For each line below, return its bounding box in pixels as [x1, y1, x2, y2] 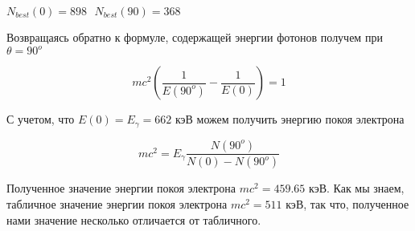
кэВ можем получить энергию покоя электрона [175, 111, 405, 128]
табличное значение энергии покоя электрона [6, 196, 228, 213]
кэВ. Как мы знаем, [309, 180, 405, 197]
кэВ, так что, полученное [286, 196, 409, 213]
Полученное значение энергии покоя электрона [6, 180, 236, 197]
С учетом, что [6, 111, 75, 128]
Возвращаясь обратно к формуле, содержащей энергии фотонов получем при [6, 29, 383, 45]
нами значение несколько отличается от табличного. [6, 211, 261, 228]
